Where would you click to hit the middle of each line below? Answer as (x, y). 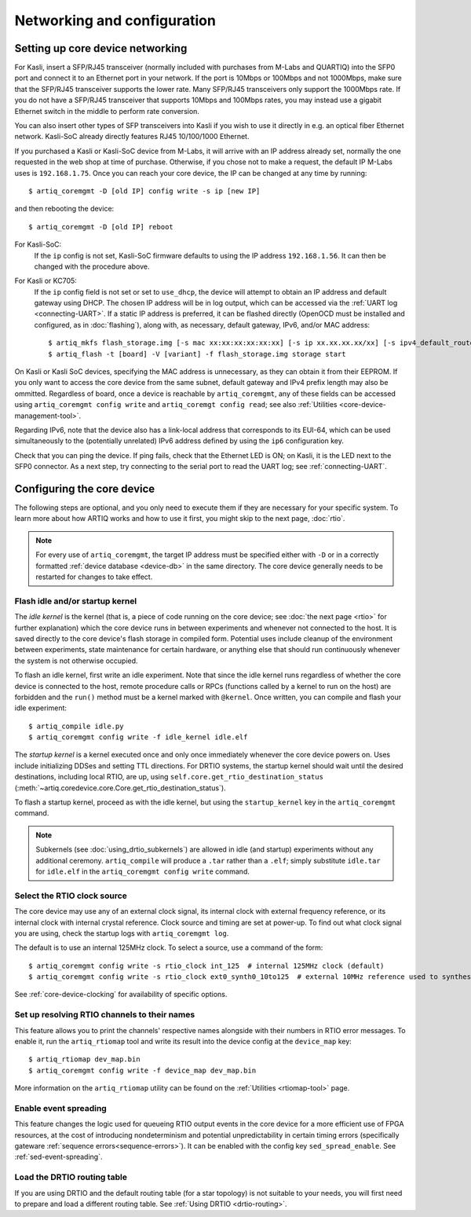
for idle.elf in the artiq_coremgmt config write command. (143, 871)
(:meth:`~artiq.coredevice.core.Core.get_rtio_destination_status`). (120, 788)
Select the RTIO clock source (71, 896)
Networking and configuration (115, 20)
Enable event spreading (61, 1108)
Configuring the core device (85, 488)
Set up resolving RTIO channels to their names (105, 1015)
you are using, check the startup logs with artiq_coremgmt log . (122, 933)
